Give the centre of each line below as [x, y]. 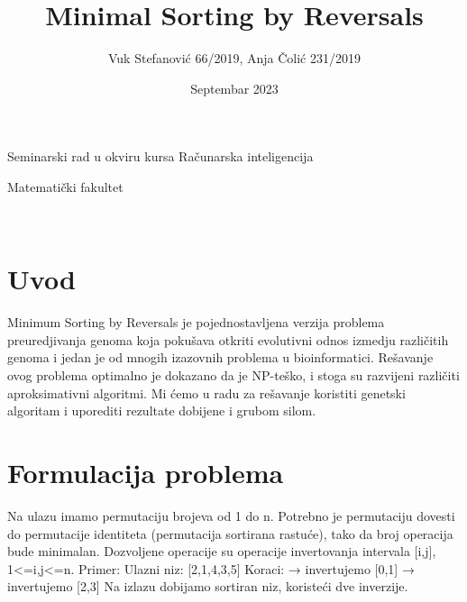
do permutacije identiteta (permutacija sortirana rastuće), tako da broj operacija [230, 533]
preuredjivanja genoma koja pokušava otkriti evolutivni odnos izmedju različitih [228, 339]
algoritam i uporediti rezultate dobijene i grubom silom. [162, 410]
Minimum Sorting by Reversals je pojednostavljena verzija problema [196, 322]
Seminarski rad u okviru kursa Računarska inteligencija [160, 156]
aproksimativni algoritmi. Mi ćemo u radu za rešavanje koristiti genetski [206, 392]
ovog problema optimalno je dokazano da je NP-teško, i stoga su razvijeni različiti [233, 375]
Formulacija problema [146, 472]
